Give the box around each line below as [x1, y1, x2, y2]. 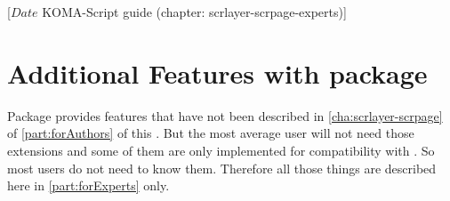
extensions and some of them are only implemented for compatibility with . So [7, 141, 435, 159]
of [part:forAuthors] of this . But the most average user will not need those [7, 124, 414, 142]
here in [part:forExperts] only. [7, 176, 170, 195]
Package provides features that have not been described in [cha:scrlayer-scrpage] [7, 106, 443, 125]
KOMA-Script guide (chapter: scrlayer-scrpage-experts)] [42, 3, 347, 20]
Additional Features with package [7, 54, 428, 91]
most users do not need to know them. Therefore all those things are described [7, 158, 437, 177]
